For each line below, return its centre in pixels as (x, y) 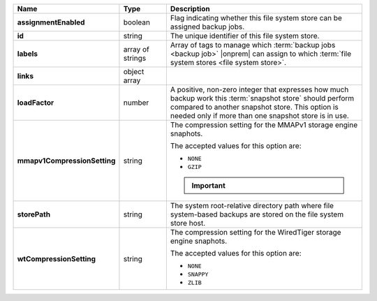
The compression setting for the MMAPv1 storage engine (264, 125)
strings (135, 58)
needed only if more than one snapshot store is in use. (259, 116)
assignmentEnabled (51, 22)
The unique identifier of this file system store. (245, 36)
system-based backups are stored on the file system (257, 214)
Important (209, 185)
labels (28, 54)
